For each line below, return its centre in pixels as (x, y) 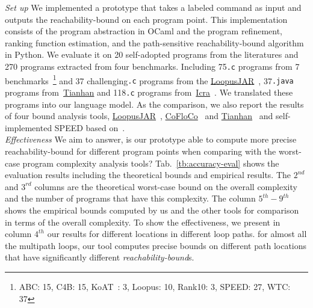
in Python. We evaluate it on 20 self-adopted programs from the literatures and (152, 54)
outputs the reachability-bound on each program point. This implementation (146, 19)
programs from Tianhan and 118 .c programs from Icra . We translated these (149, 92)
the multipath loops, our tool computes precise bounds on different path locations (156, 245)
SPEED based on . (90, 127)
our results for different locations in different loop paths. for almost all (177, 234)
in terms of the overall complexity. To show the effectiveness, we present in (143, 222)
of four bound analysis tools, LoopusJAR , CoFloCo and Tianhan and (139, 116)
